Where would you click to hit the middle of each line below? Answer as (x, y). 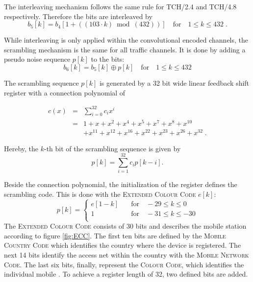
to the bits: (108, 59)
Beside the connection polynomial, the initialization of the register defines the (121, 184)
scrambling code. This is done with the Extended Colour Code (100, 194)
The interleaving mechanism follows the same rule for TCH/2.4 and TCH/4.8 (120, 6)
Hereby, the (21, 148)
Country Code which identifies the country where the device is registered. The (123, 245)
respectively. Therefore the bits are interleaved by (78, 16)
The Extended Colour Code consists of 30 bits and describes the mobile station (125, 226)
